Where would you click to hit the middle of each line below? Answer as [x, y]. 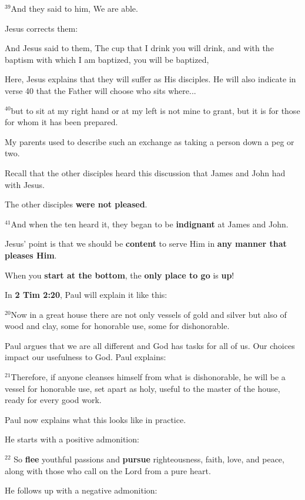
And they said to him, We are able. [74, 8]
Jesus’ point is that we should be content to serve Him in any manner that [146, 244]
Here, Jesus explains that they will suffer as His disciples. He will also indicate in [150, 79]
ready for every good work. [53, 400]
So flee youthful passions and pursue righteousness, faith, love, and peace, [149, 459]
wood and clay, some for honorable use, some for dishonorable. [117, 326]
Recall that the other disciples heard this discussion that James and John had [145, 172]
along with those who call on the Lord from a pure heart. [108, 470]
